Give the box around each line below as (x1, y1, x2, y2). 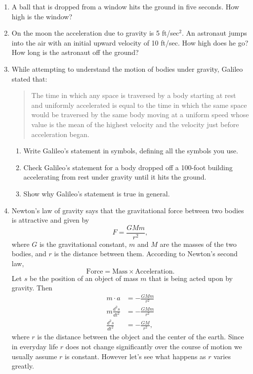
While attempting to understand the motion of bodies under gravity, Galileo (11, 63, 243, 74)
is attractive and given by (11, 215, 89, 225)
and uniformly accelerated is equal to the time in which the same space (31, 99, 247, 110)
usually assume (11, 351, 57, 361)
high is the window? (11, 11, 72, 21)
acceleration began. (31, 129, 89, 139)
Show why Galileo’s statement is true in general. (23, 188, 170, 198)
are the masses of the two (160, 238, 237, 249)
